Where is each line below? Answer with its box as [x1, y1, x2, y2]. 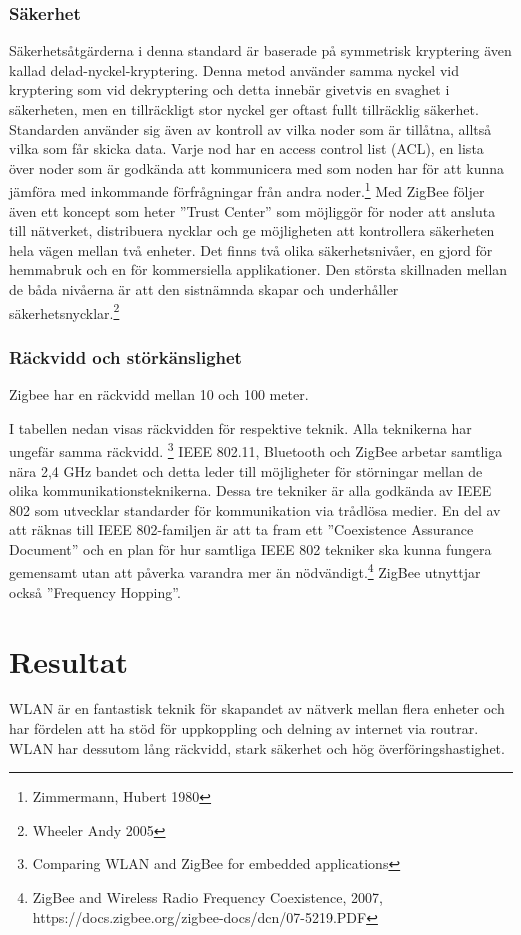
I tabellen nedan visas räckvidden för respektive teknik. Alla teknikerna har [9, 417, 472, 438]
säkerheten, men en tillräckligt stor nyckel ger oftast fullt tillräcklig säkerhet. [9, 99, 479, 119]
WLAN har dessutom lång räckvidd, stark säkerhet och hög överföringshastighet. [9, 737, 505, 758]
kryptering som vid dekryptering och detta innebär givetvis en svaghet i [9, 79, 450, 100]
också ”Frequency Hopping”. [9, 581, 181, 602]
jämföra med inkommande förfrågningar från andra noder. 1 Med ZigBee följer [9, 178, 485, 202]
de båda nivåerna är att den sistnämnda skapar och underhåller [9, 279, 399, 299]
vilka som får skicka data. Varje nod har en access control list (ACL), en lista [9, 138, 484, 159]
